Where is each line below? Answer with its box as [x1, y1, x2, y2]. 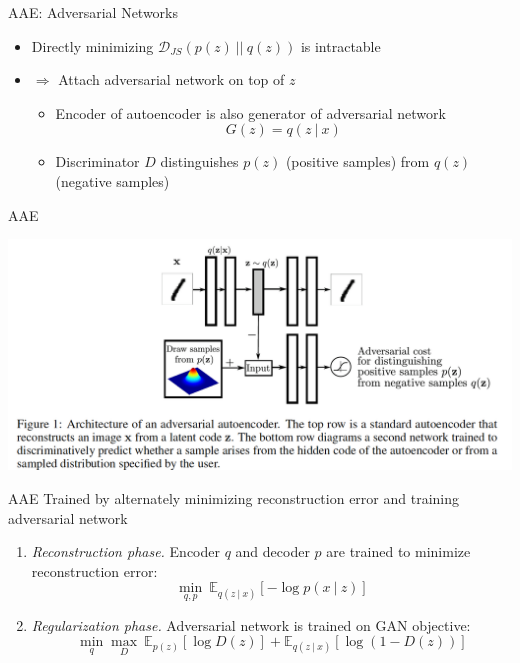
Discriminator [55, 151, 140, 172]
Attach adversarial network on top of [58, 69, 285, 90]
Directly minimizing [31, 35, 154, 56]
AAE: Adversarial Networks [8, 2, 179, 22]
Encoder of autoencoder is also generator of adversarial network [55, 102, 446, 123]
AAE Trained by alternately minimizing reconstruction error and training [8, 488, 459, 509]
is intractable [300, 35, 381, 56]
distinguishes [160, 151, 239, 172]
